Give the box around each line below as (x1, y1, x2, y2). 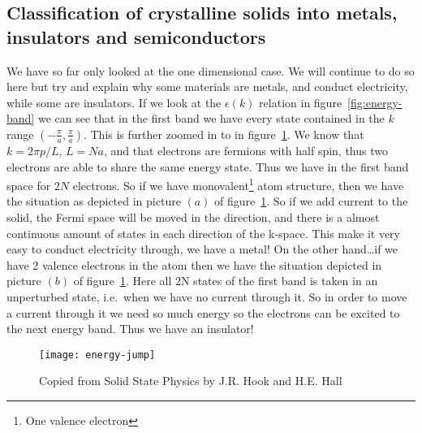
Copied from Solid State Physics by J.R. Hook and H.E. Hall (39, 372, 342, 389)
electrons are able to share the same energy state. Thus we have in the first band (6, 158, 409, 175)
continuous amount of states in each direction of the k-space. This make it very (6, 224, 400, 241)
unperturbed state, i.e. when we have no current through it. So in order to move (6, 288, 407, 305)
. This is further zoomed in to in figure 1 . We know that (83, 125, 364, 142)
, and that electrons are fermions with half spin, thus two (103, 141, 388, 158)
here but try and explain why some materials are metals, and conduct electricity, (6, 78, 408, 95)
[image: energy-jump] (39, 349, 156, 361)
